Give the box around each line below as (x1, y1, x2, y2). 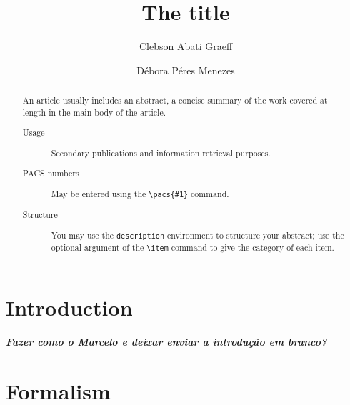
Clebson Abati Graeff (139, 39, 233, 54)
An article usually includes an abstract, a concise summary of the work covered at (22, 94, 328, 106)
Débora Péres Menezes (136, 62, 235, 77)
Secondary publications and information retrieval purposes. (51, 146, 271, 159)
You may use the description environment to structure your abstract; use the (51, 229, 344, 241)
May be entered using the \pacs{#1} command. (51, 187, 229, 199)
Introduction (6, 292, 133, 321)
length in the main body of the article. (22, 106, 166, 118)
